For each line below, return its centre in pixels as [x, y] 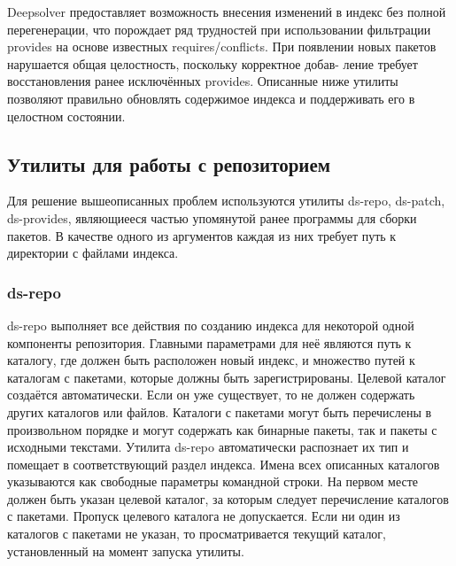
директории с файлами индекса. [93, 253]
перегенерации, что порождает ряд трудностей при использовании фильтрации [219, 29]
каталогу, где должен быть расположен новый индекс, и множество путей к [211, 360]
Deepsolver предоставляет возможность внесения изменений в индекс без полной [227, 12]
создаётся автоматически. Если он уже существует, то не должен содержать [211, 395]
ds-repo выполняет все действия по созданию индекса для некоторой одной [211, 325]
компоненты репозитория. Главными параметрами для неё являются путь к [209, 342]
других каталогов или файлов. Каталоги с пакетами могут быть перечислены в [220, 411]
